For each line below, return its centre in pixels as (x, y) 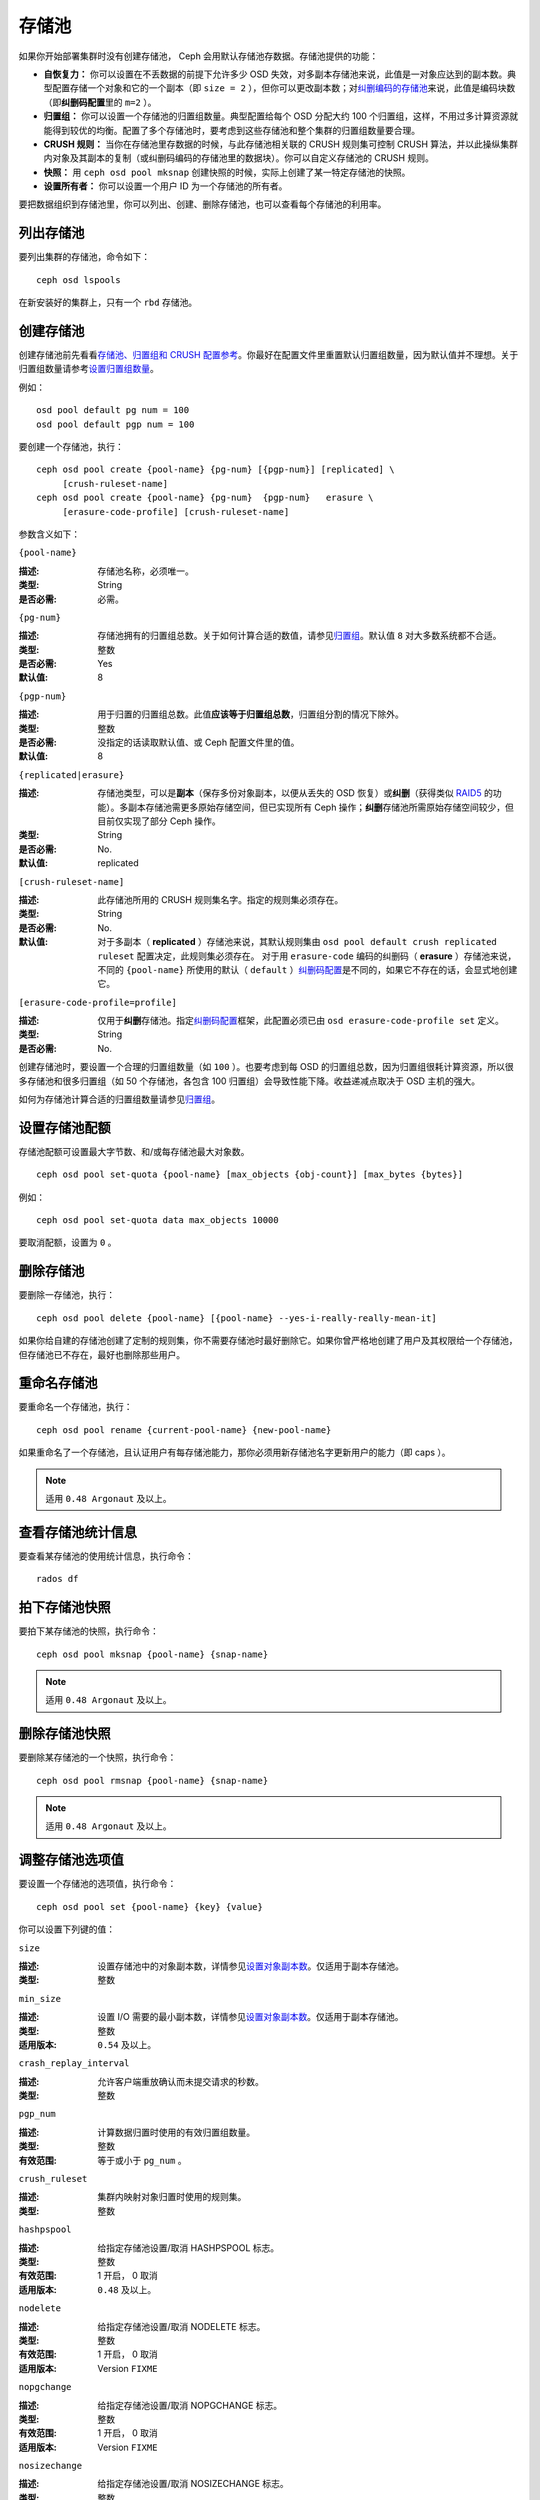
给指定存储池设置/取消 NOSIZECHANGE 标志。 (193, 2484)
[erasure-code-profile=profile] (97, 1002)
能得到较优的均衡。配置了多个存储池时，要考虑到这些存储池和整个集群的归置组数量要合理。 (231, 130)
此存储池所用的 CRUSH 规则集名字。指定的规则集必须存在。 (220, 899)
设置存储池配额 (64, 1127)
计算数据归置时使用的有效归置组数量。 (176, 2132)
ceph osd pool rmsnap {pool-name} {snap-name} (152, 1780)
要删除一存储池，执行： (66, 1295)
